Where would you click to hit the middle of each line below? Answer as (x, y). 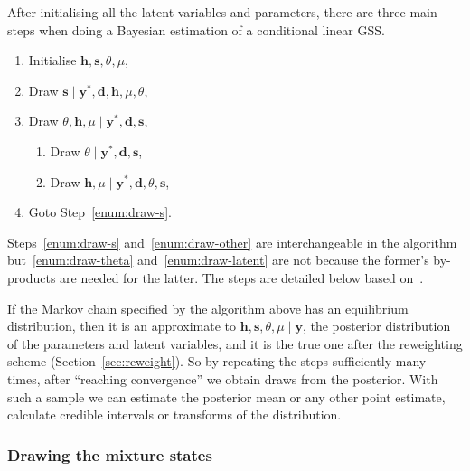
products (32, 277)
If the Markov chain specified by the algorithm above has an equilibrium (208, 308)
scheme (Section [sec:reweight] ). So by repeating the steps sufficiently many (217, 361)
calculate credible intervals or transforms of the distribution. (174, 414)
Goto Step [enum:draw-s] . (100, 212)
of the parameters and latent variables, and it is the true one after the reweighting (235, 343)
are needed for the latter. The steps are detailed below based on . (242, 277)
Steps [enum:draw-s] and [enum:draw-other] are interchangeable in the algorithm (232, 242)
